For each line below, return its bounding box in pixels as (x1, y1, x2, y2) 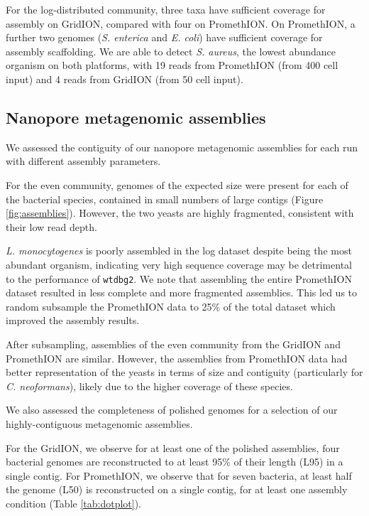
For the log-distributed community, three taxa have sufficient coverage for (6, 2, 326, 16)
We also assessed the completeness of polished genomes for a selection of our (6, 402, 338, 417)
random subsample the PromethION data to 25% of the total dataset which (6, 299, 336, 313)
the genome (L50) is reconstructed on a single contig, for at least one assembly (6, 482, 348, 497)
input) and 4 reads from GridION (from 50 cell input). (6, 71, 243, 86)
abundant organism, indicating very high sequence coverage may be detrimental (6, 257, 352, 272)
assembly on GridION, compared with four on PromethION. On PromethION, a (6, 16, 356, 31)
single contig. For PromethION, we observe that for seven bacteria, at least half (6, 468, 352, 483)
